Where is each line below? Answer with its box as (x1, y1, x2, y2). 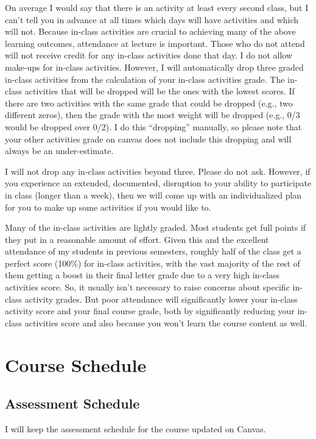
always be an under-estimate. (5, 144, 114, 157)
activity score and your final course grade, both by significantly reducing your (5, 304, 295, 317)
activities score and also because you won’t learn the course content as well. (24, 316, 307, 329)
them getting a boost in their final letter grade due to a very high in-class (5, 269, 280, 281)
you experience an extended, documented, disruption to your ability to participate (5, 177, 312, 189)
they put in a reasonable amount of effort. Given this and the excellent (5, 233, 269, 245)
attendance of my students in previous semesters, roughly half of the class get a (5, 245, 301, 258)
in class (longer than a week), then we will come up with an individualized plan (5, 188, 302, 201)
